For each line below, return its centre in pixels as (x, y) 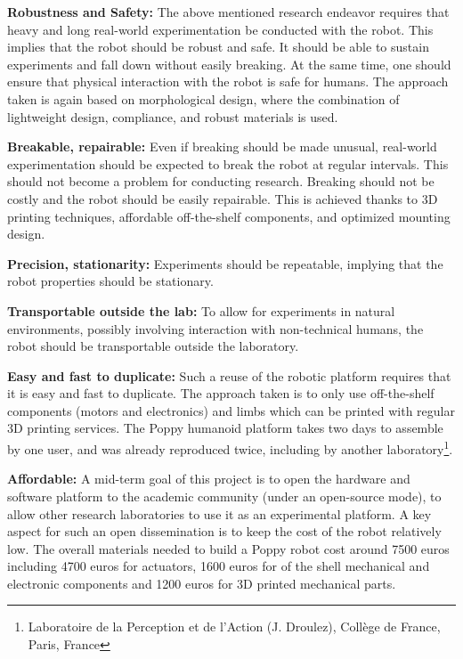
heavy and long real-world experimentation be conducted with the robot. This (220, 29)
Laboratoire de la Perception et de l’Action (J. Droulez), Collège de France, (234, 626)
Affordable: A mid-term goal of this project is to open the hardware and (209, 479)
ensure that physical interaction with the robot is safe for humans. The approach (228, 81)
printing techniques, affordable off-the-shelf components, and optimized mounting (229, 216)
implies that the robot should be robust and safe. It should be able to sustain (218, 47)
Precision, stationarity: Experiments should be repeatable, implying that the (225, 263)
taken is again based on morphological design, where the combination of (203, 98)
